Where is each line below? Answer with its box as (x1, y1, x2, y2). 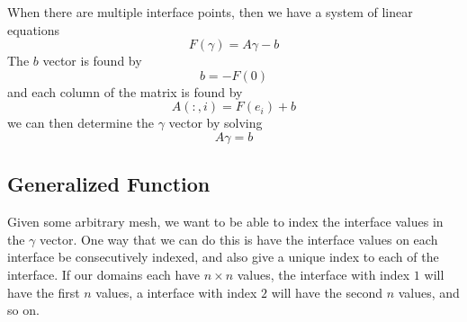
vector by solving (168, 113, 263, 132)
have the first (7, 282, 80, 301)
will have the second (271, 282, 383, 301)
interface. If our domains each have (7, 264, 201, 283)
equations (7, 20, 60, 39)
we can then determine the (7, 113, 154, 132)
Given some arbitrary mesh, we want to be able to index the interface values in (7, 212, 444, 231)
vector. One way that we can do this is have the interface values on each (40, 229, 438, 248)
